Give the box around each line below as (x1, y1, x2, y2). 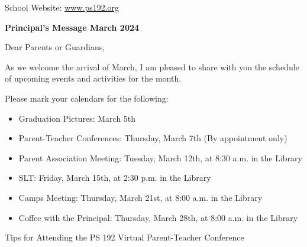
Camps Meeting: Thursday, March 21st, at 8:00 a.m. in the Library (18, 191, 263, 203)
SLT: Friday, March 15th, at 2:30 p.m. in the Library (18, 171, 211, 184)
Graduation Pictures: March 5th (18, 112, 136, 124)
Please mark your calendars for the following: (5, 92, 169, 104)
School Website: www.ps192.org (5, 1, 119, 13)
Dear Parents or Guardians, (5, 41, 105, 53)
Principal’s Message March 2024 (5, 21, 140, 33)
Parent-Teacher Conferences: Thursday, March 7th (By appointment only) (18, 132, 287, 144)
